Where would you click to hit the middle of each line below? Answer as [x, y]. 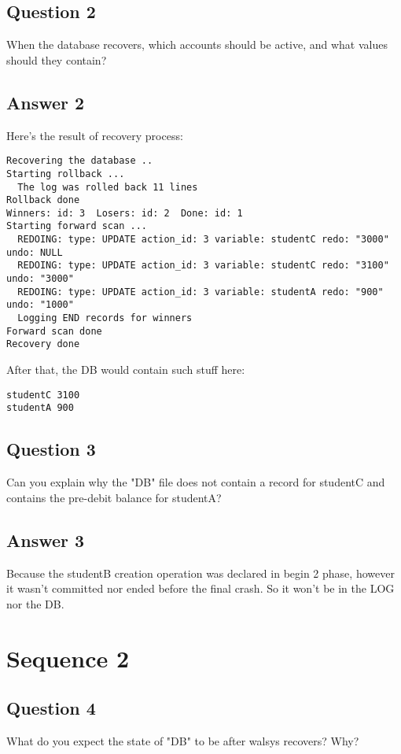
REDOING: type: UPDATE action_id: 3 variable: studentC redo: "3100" [203, 266]
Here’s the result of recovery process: [95, 135]
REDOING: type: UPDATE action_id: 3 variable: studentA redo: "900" [200, 292]
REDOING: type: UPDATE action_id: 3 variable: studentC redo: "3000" [203, 240]
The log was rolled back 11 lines [108, 187]
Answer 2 [46, 102]
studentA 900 [40, 408]
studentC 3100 [43, 395]
